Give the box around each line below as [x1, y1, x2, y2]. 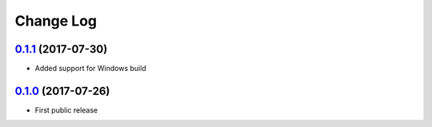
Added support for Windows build [34, 64, 147, 73]
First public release [34, 105, 98, 115]
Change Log [14, 12, 98, 30]
